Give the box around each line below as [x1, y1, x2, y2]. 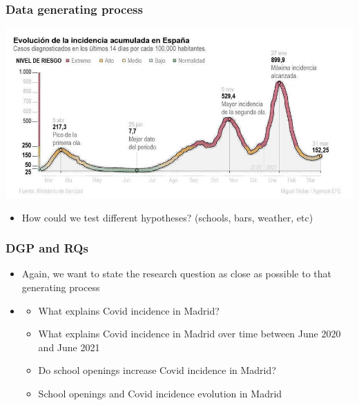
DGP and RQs [6, 239, 88, 257]
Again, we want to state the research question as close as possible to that [21, 266, 332, 281]
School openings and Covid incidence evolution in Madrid [38, 386, 282, 401]
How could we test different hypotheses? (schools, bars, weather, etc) [21, 210, 313, 224]
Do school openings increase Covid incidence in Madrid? [38, 363, 276, 377]
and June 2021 [38, 339, 100, 354]
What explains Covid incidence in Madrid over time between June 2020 [38, 326, 341, 341]
